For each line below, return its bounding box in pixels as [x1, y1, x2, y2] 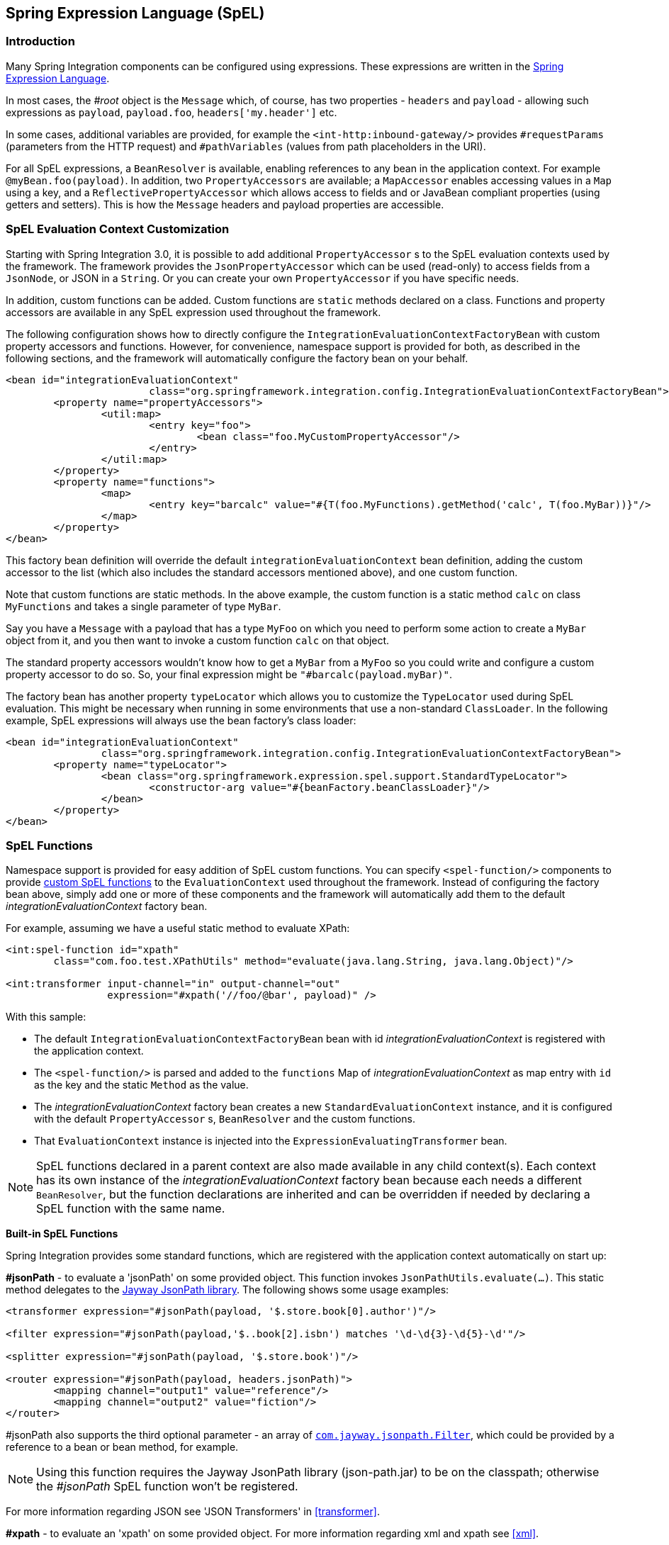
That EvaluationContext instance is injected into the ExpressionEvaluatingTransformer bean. [34, 1135, 507, 1147]
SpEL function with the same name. [36, 1201, 225, 1216]
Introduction [6, 34, 75, 49]
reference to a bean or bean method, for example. [6, 1441, 239, 1454]
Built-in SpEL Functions [6, 1227, 118, 1240]
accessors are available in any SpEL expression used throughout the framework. [6, 305, 381, 318]
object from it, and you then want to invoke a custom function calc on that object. [6, 634, 390, 646]
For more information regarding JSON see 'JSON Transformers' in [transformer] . [6, 1505, 380, 1518]
